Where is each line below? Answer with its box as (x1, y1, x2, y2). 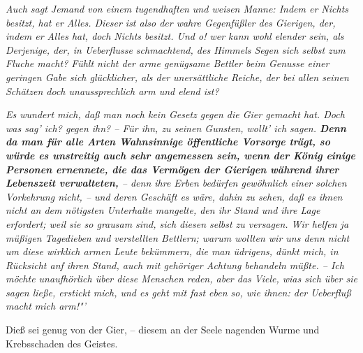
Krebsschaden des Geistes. (6, 336, 118, 350)
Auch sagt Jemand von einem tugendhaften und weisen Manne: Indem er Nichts (6, 1, 349, 15)
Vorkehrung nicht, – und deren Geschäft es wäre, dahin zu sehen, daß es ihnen (6, 189, 343, 203)
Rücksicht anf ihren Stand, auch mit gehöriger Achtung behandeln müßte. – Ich (6, 257, 344, 272)
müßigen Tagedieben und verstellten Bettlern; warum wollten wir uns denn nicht (6, 230, 350, 245)
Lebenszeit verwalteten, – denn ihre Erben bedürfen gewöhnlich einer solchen (6, 175, 347, 190)
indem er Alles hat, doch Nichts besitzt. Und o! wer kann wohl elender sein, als (6, 29, 344, 43)
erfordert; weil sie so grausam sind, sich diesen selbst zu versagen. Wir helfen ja (6, 216, 349, 231)
